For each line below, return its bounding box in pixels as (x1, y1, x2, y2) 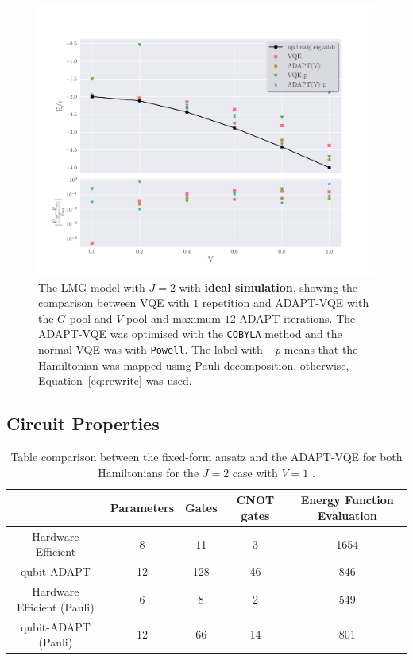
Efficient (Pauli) (17, 598, 95, 615)
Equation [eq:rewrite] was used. (38, 372, 192, 389)
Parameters (110, 499, 175, 516)
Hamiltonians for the (98, 464, 199, 480)
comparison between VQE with (38, 294, 190, 311)
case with (232, 464, 278, 480)
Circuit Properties (6, 411, 160, 436)
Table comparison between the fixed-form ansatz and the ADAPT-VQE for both (10, 448, 403, 465)
